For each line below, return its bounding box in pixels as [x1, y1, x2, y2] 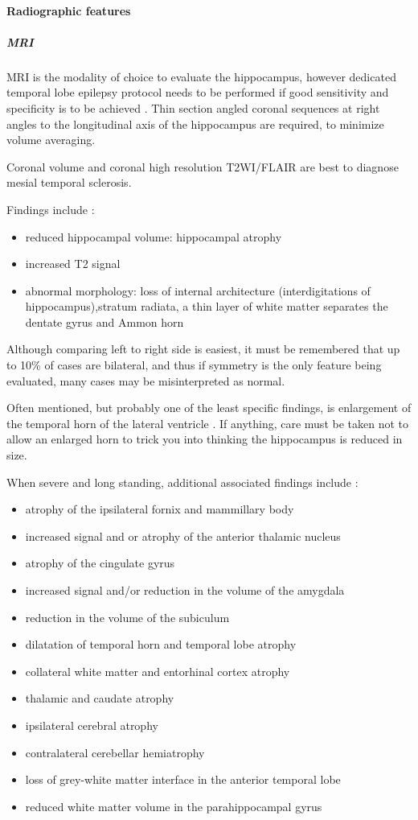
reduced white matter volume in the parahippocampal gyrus [25, 797, 322, 814]
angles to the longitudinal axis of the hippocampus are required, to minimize [6, 115, 384, 132]
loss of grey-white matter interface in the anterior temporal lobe [25, 771, 341, 788]
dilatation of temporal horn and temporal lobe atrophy [25, 636, 297, 653]
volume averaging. [6, 131, 96, 148]
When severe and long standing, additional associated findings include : [6, 473, 359, 490]
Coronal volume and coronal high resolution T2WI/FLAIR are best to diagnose [6, 158, 399, 175]
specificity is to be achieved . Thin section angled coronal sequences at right [6, 99, 380, 116]
